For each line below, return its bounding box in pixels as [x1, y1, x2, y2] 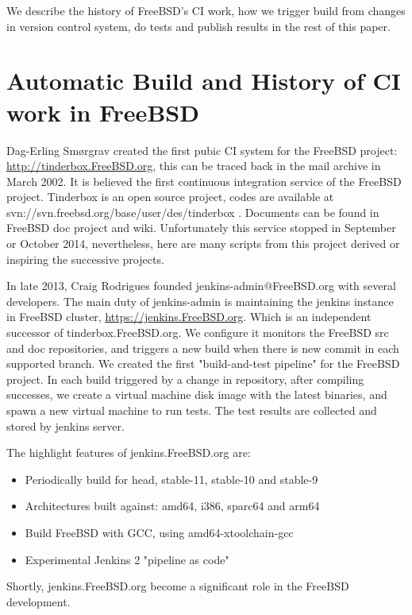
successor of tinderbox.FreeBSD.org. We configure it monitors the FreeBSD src [6, 324, 389, 341]
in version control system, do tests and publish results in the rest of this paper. [6, 17, 391, 34]
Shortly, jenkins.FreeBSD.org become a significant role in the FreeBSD [6, 578, 349, 594]
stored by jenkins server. [6, 417, 125, 434]
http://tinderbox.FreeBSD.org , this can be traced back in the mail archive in [6, 157, 381, 174]
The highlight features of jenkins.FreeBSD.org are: [6, 444, 251, 461]
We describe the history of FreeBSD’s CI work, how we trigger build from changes [6, 2, 406, 18]
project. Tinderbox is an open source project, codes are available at [6, 188, 334, 205]
